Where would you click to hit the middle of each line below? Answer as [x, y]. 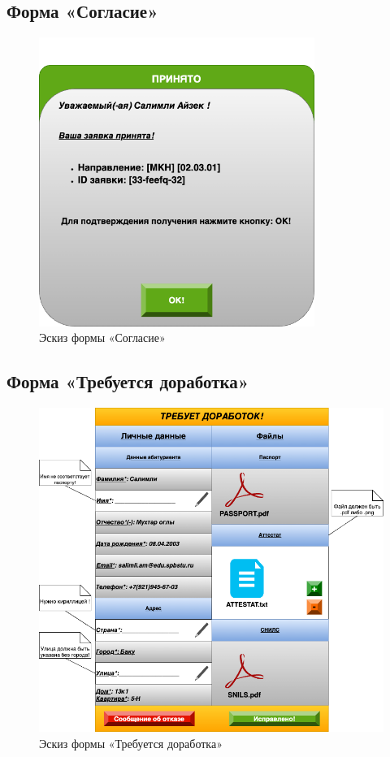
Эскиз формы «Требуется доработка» [131, 743]
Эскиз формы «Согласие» [102, 337]
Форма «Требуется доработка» [128, 381]
